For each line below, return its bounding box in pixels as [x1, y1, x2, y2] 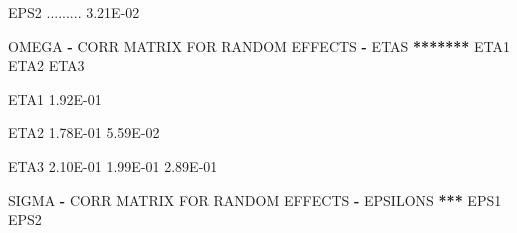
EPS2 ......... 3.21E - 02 [8, 2, 140, 22]
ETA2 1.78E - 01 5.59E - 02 [8, 122, 160, 143]
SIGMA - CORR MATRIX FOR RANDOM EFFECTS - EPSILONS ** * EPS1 [8, 189, 502, 210]
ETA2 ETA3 [8, 55, 85, 76]
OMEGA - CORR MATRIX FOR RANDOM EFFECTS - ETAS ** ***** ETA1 [8, 35, 511, 56]
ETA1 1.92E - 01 [8, 88, 102, 109]
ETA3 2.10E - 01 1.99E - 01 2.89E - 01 [8, 155, 218, 176]
